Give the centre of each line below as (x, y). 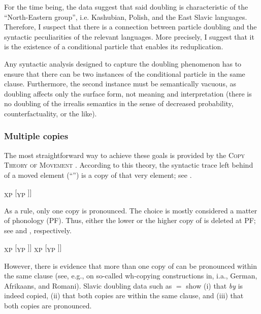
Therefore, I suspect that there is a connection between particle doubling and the (130, 27)
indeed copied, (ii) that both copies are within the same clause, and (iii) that (124, 295)
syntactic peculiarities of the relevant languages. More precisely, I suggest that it (129, 36)
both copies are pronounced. (48, 305)
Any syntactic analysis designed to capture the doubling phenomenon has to (123, 63)
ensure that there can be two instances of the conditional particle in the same (125, 73)
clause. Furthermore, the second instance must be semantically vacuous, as (120, 84)
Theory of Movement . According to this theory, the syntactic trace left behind (129, 165)
